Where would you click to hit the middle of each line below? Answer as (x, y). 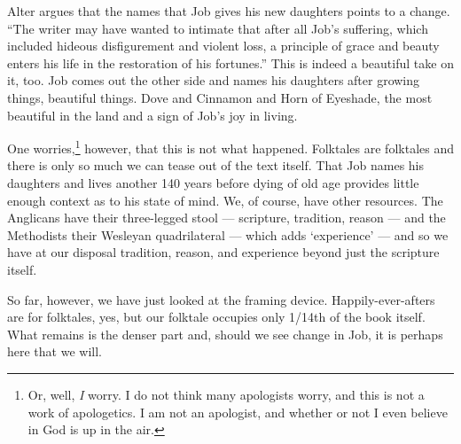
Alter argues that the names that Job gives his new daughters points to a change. (229, 11)
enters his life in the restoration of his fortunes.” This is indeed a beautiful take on (230, 62)
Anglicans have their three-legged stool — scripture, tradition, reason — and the (227, 218)
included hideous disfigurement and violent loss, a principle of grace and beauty (223, 46)
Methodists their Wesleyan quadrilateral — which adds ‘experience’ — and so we (228, 234)
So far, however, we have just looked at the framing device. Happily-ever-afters (221, 299)
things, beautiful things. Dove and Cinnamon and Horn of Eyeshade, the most (220, 97)
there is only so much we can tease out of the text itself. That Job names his (216, 165)
